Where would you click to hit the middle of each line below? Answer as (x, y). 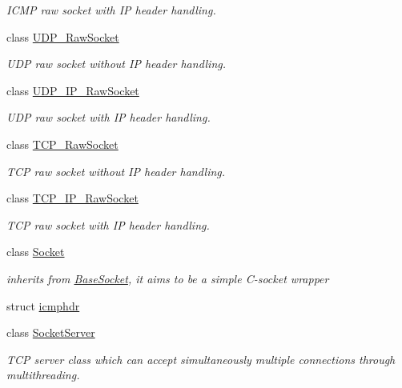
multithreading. (43, 375)
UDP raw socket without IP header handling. (116, 64)
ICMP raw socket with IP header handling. (111, 10)
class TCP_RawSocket (62, 144)
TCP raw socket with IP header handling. (108, 224)
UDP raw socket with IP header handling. (109, 117)
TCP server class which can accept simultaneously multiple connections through (201, 359)
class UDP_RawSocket (63, 36)
